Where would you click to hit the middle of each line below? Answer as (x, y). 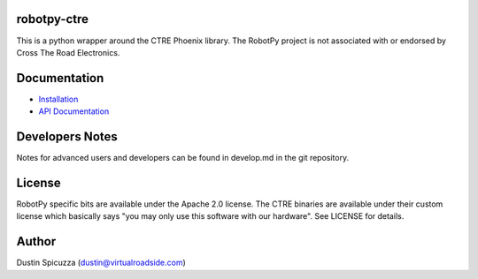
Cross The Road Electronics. (68, 52)
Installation (58, 99)
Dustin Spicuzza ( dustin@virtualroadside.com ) (101, 263)
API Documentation (74, 111)
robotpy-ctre (52, 19)
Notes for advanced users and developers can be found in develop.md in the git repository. (183, 158)
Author (36, 241)
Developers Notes (67, 137)
